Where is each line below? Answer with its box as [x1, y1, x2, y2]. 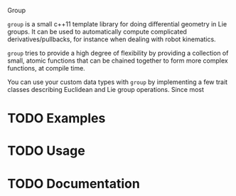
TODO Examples [7, 110, 106, 127]
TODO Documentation [7, 175, 140, 192]
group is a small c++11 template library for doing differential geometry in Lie [7, 20, 227, 28]
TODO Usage [7, 143, 85, 159]
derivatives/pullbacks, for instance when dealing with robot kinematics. [7, 35, 216, 43]
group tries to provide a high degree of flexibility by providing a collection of [7, 49, 229, 57]
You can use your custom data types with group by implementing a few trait [7, 78, 228, 86]
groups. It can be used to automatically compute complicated [7, 28, 187, 36]
